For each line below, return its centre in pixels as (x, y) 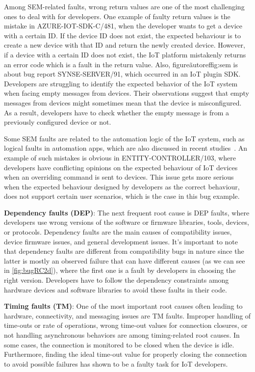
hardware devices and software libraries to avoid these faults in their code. (115, 289)
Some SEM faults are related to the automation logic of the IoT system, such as (124, 138)
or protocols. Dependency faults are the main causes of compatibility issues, (118, 232)
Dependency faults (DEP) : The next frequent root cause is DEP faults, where (127, 212)
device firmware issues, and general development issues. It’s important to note (121, 241)
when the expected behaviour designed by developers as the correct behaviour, (122, 186)
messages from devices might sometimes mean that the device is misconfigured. (123, 102)
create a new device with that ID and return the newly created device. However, (125, 45)
